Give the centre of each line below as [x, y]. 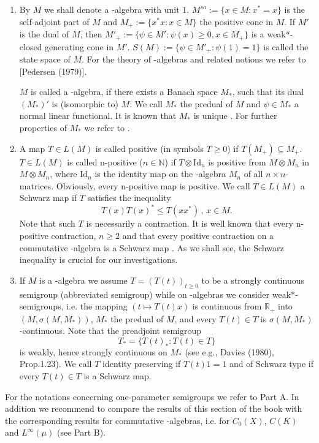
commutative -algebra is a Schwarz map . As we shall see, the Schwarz [152, 247]
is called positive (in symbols [149, 148]
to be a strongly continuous [253, 280]
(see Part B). [81, 432]
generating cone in [79, 46]
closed [31, 46]
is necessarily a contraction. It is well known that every [190, 223]
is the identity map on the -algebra [160, 174]
